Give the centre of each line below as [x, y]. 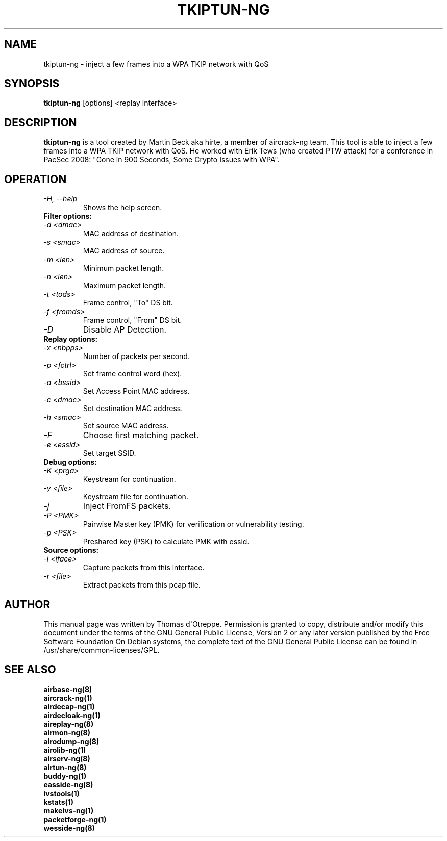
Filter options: [68, 216]
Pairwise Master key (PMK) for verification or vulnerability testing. [193, 524]
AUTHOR [27, 604]
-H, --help [60, 199]
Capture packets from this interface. [144, 568]
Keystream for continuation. [129, 479]
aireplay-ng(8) [69, 724]
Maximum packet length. [124, 286]
